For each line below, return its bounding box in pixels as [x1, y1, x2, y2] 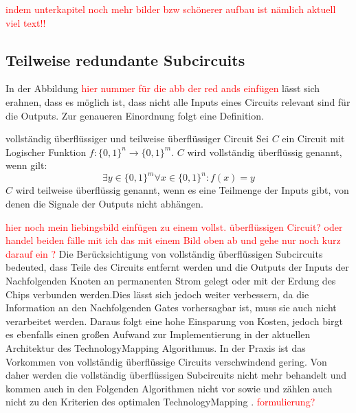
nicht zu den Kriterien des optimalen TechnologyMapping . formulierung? [5, 394, 315, 409]
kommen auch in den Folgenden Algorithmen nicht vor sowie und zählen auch [5, 381, 333, 395]
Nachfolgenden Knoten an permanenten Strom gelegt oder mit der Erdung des [5, 274, 336, 288]
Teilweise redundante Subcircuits [5, 49, 245, 70]
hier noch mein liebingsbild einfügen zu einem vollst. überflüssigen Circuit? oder [5, 219, 343, 234]
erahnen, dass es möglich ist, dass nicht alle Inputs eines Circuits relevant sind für [5, 94, 351, 109]
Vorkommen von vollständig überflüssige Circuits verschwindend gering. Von [5, 354, 327, 368]
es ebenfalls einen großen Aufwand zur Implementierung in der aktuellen [5, 327, 311, 342]
